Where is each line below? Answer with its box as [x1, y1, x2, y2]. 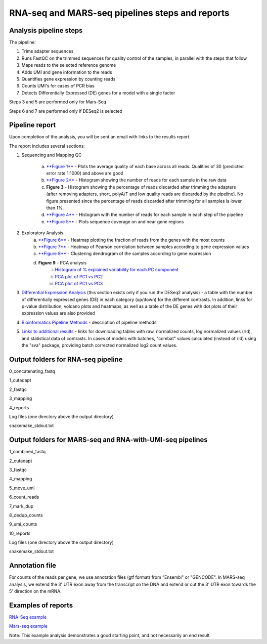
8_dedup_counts [9, 512, 43, 518]
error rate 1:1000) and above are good [46, 171, 124, 176]
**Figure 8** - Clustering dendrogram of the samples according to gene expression [38, 251, 211, 257]
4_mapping [9, 476, 32, 482]
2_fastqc [9, 386, 27, 392]
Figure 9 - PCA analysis [38, 259, 87, 265]
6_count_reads [9, 494, 39, 500]
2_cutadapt [9, 458, 32, 464]
